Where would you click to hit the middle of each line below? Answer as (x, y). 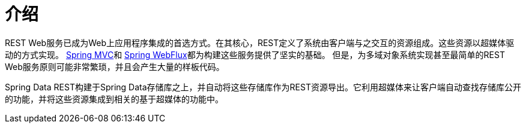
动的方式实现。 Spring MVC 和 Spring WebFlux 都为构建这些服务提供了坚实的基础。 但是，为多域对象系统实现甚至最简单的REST (255, 54)
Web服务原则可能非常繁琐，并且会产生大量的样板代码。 (115, 66)
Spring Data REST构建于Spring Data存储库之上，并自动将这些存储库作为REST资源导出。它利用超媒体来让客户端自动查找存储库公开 (263, 87)
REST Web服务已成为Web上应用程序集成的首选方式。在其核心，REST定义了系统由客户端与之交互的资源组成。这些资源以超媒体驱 (260, 42)
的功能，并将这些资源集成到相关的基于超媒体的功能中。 (114, 99)
